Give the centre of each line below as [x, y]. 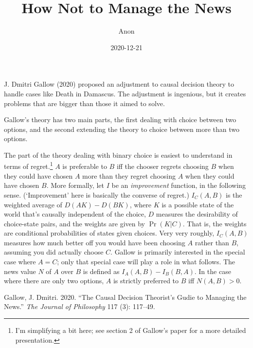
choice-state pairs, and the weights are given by [74, 223]
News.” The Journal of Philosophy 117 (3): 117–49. [80, 306]
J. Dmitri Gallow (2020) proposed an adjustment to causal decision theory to [119, 84]
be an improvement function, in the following [179, 185]
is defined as [101, 271]
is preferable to [85, 166]
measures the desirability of [197, 214]
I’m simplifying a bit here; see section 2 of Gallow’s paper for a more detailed [131, 330]
